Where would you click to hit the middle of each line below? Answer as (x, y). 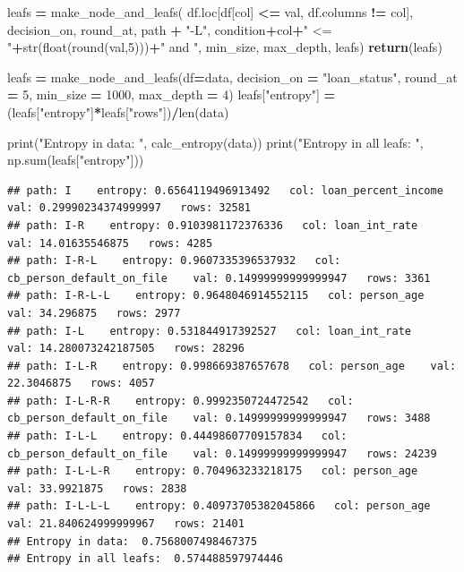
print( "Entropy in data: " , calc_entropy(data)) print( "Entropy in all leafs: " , (215, 142)
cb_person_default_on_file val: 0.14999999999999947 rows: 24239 (222, 453)
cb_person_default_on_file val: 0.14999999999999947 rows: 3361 (219, 278)
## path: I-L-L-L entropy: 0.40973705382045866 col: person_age (219, 506)
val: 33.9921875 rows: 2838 (97, 488)
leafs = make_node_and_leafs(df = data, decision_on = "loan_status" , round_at (232, 77)
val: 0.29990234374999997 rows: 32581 (129, 208)
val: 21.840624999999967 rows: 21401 (126, 524)
